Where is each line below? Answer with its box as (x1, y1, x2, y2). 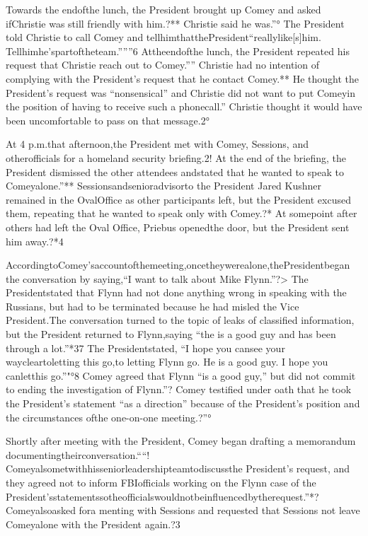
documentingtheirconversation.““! (6, 447, 150, 462)
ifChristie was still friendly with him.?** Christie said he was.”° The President (6, 16, 345, 30)
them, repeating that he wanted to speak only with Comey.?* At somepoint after (6, 206, 357, 221)
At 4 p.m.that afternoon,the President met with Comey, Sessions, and (6, 136, 309, 151)
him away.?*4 (6, 233, 64, 248)
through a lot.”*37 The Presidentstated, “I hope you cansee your (6, 340, 285, 355)
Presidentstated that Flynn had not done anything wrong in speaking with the (6, 285, 347, 300)
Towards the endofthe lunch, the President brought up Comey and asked (6, 2, 321, 16)
